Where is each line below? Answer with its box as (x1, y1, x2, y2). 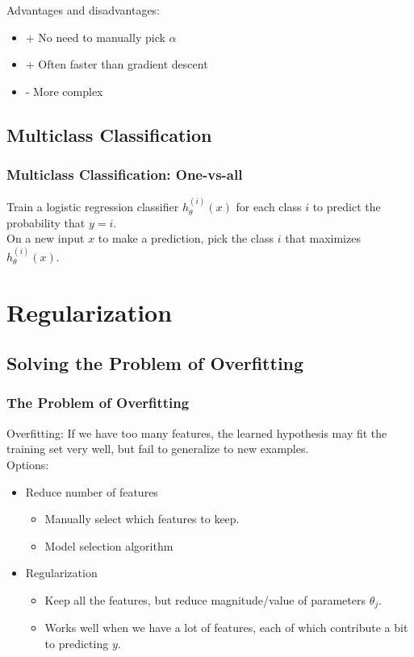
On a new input (6, 230, 85, 247)
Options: (6, 455, 49, 472)
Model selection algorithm (44, 537, 174, 554)
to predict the (312, 198, 381, 215)
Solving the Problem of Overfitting (6, 351, 304, 376)
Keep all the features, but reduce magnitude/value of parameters (44, 591, 366, 608)
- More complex (25, 82, 103, 99)
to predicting (44, 634, 109, 651)
